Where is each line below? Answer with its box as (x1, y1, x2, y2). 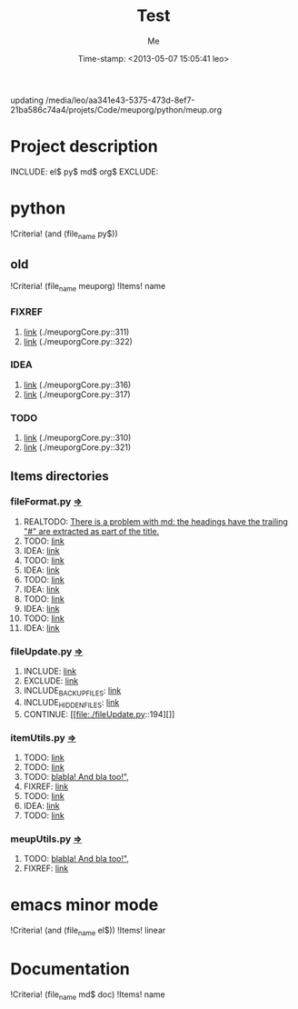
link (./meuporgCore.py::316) (23, 379, 132, 390)
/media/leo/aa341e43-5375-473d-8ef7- (45, 95, 195, 105)
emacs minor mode (10, 894, 159, 915)
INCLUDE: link (23, 665, 76, 677)
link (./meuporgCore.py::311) (23, 326, 130, 337)
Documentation (10, 959, 131, 980)
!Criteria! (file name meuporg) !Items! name (10, 281, 166, 294)
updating (10, 95, 45, 105)
